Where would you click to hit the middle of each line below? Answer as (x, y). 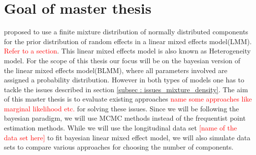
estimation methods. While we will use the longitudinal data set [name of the (121, 128)
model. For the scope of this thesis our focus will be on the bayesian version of (122, 60)
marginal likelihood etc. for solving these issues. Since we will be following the (122, 108)
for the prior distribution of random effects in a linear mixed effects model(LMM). (128, 41)
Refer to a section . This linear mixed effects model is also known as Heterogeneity (128, 51)
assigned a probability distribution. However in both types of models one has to (124, 80)
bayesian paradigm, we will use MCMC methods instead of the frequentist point (125, 118)
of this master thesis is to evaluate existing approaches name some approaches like (128, 99)
